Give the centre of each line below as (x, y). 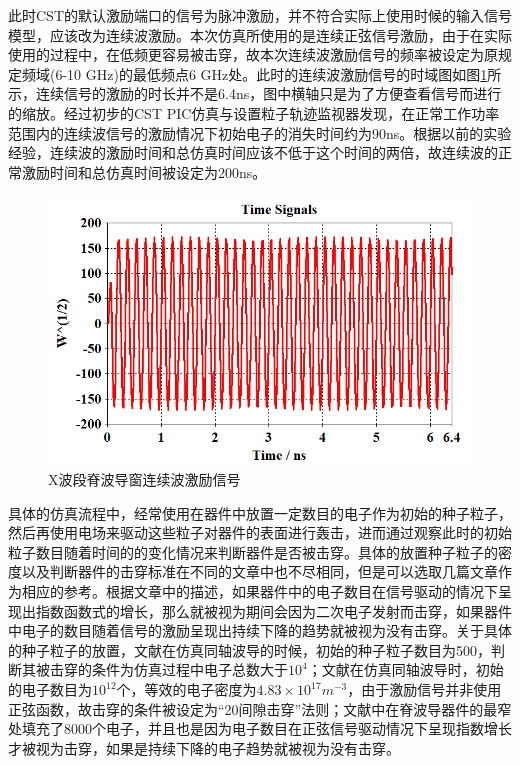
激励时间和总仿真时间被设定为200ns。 (144, 171)
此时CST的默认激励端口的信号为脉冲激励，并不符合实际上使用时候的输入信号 (260, 15)
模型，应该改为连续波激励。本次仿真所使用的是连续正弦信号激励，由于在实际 (260, 34)
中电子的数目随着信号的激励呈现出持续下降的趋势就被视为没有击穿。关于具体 (260, 630)
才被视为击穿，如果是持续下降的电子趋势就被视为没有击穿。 (204, 747)
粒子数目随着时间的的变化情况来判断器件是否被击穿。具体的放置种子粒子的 (253, 551)
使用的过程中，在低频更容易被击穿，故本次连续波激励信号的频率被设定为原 (253, 54)
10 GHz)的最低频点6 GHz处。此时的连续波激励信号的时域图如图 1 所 (284, 73)
